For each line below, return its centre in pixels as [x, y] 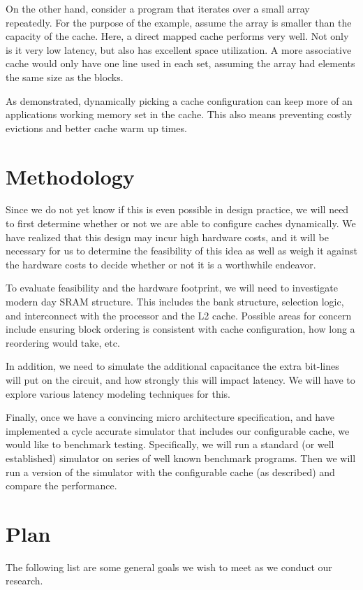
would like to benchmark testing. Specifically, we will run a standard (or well [170, 444]
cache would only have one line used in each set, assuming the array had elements [180, 63]
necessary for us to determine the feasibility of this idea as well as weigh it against [181, 251]
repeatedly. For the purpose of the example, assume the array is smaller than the [179, 22]
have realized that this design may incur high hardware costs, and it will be [167, 237]
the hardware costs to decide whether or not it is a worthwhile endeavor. [161, 264]
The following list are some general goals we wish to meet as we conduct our [169, 567]
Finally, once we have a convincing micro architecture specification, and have [170, 417]
